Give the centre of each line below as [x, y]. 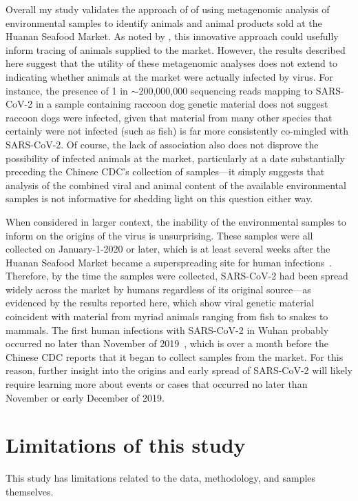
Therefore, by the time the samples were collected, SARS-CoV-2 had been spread [177, 276]
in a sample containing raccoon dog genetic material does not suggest [182, 104]
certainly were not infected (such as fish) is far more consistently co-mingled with [177, 131]
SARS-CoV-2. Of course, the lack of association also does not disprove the [162, 144]
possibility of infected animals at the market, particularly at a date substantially [175, 158]
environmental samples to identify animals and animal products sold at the [164, 22]
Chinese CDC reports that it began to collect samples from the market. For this [175, 356]
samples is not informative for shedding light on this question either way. [159, 198]
